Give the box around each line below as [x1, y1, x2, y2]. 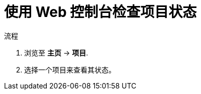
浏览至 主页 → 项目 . [24, 48, 88, 57]
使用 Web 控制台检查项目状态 [4, 3, 197, 20]
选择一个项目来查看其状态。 [24, 65, 116, 74]
